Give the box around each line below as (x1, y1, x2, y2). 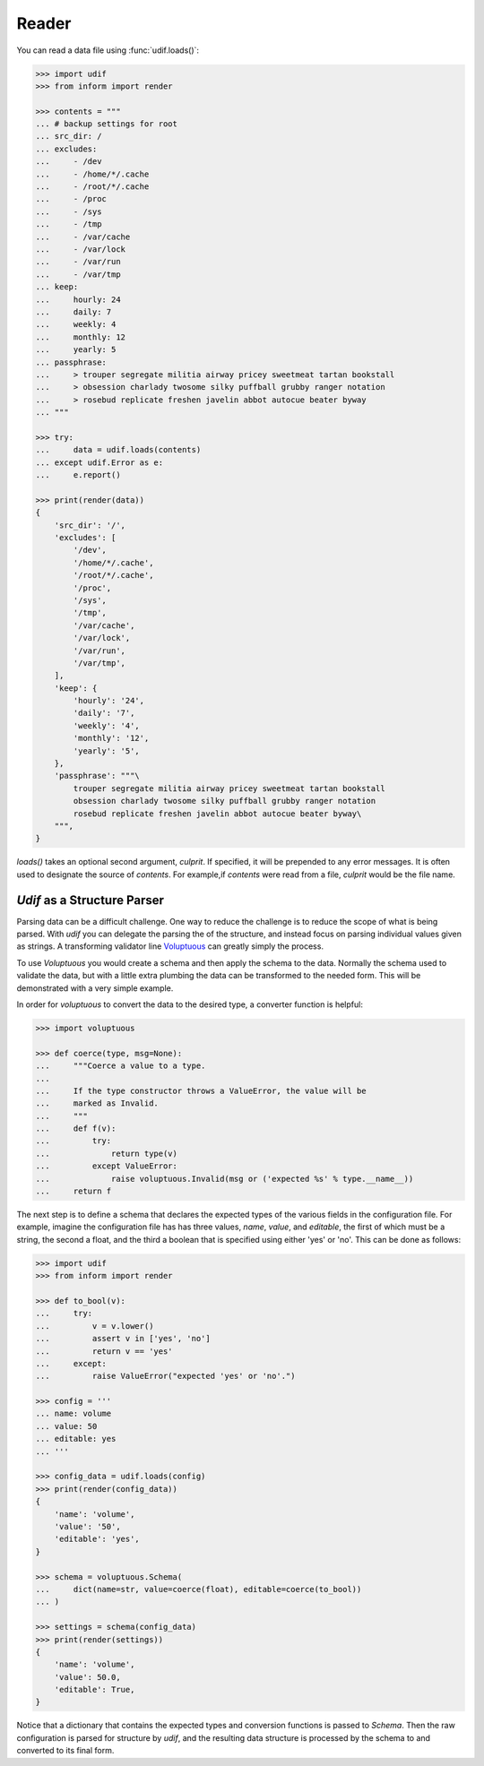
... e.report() (35, 470, 121, 480)
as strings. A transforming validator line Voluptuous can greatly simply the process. (16, 941, 324, 952)
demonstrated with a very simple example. (16, 982, 174, 994)
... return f (35, 1186, 112, 1196)
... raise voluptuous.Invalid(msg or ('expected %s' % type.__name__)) (35, 1174, 414, 1184)
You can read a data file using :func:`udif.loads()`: (16, 45, 200, 56)
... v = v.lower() (35, 1321, 154, 1331)
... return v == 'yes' (35, 1346, 174, 1357)
